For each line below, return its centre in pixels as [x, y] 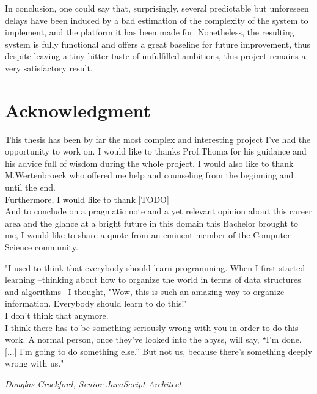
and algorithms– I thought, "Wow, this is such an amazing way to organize [145, 291]
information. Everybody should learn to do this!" [96, 303]
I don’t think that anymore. [57, 315]
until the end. [30, 187]
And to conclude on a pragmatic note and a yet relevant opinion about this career [158, 211]
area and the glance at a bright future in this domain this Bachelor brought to [152, 223]
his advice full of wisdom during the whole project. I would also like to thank [149, 163]
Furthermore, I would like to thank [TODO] [87, 199]
